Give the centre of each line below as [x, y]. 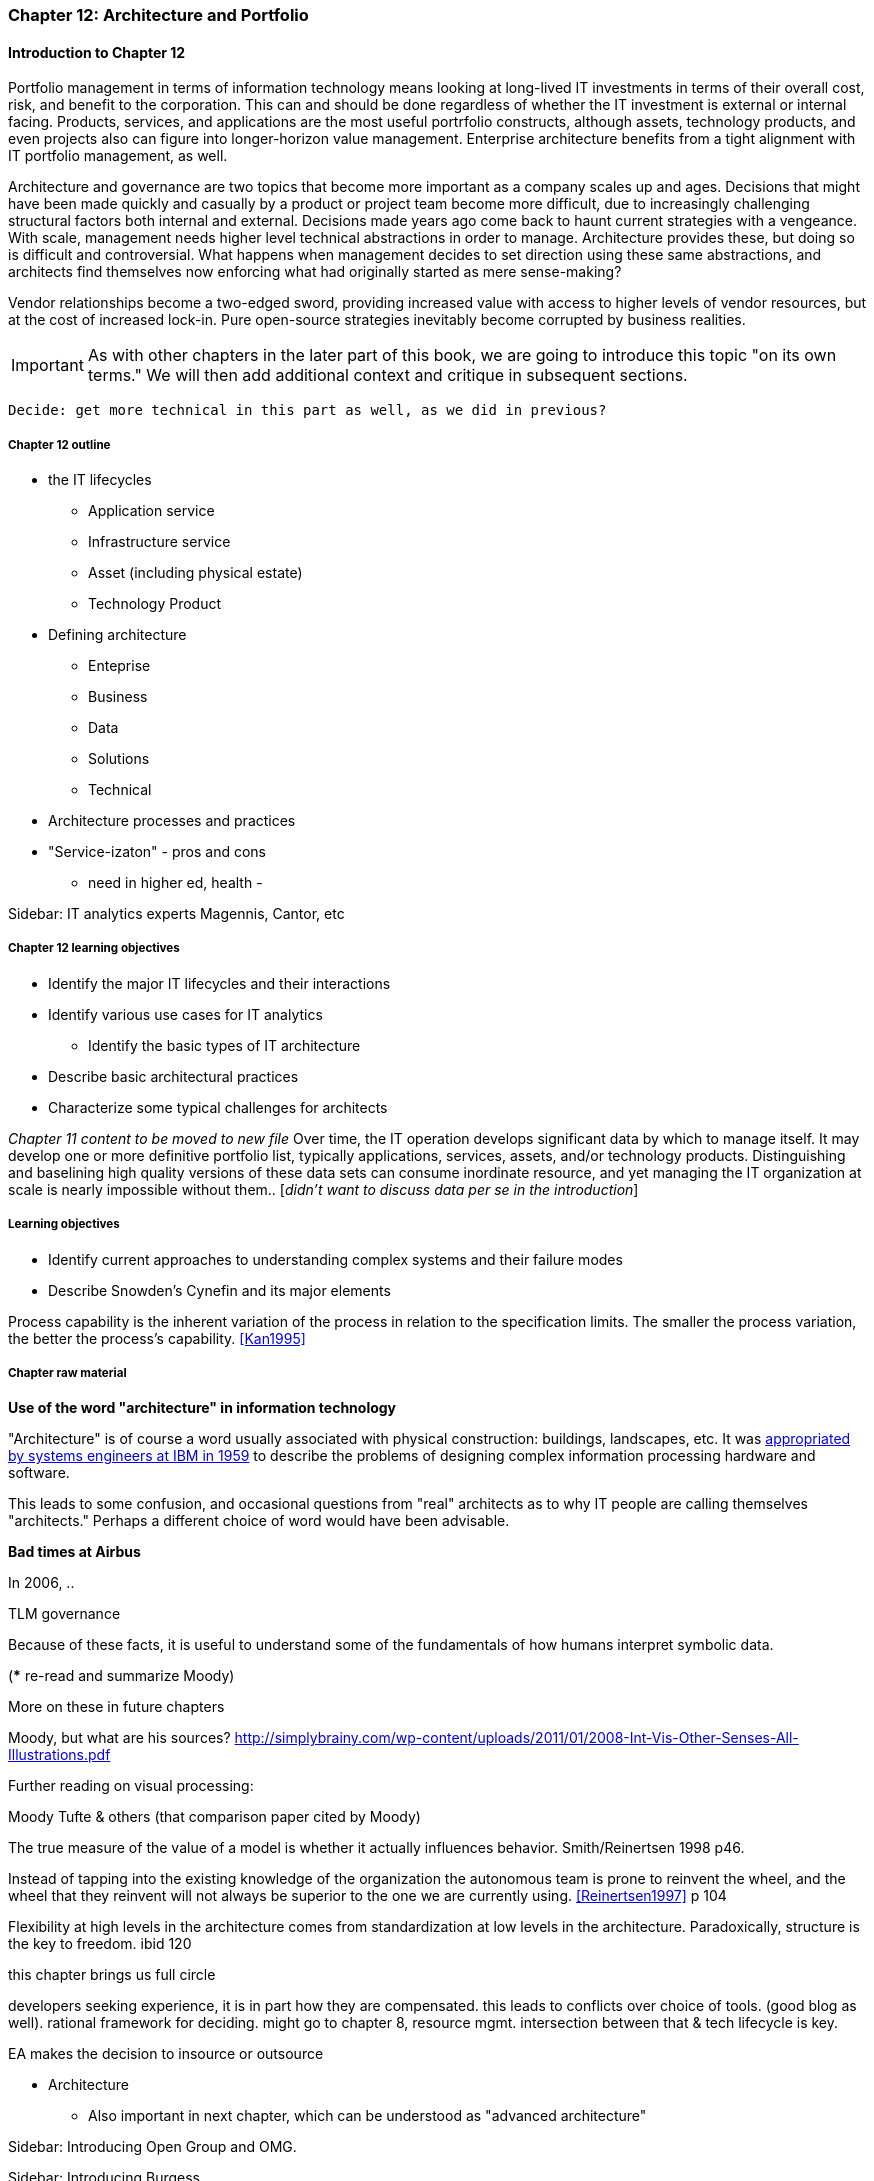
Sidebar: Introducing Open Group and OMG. [152, 2147]
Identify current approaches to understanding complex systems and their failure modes [335, 1259]
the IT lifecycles [100, 479]
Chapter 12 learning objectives [94, 948]
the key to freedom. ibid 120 [100, 1944]
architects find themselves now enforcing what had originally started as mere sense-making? [315, 272]
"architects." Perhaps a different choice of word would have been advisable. [259, 1521]
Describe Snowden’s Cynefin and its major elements [219, 1290]
